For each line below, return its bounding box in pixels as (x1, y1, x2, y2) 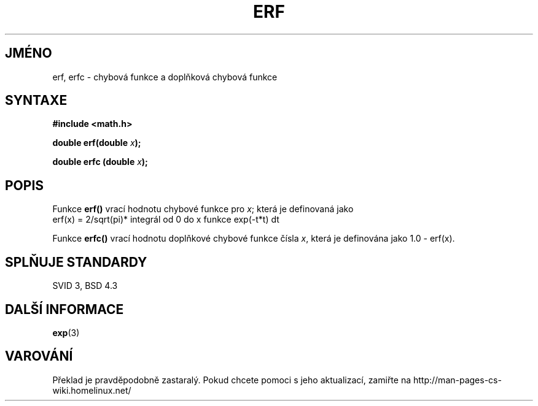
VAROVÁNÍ (5, 348, 73, 364)
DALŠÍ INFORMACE (5, 301, 124, 317)
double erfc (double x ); (52, 156, 148, 167)
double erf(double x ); (52, 137, 141, 148)
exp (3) (52, 327, 80, 338)
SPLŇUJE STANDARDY (5, 254, 147, 270)
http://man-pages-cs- (413, 374, 502, 385)
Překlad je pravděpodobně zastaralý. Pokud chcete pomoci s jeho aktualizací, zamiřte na (52, 374, 411, 385)
